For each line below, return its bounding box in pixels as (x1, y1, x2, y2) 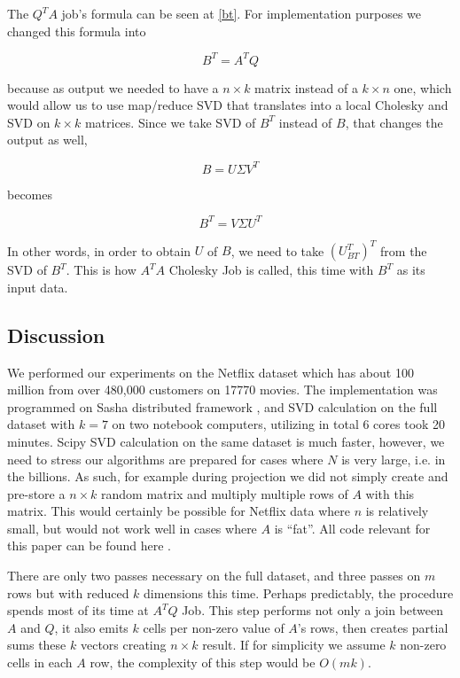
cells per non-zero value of (143, 618, 285, 636)
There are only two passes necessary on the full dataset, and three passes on (7, 566, 421, 585)
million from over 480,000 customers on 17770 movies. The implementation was (7, 380, 438, 399)
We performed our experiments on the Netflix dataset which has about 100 (7, 362, 414, 381)
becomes (7, 184, 53, 203)
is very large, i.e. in (341, 449, 446, 468)
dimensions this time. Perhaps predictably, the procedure (144, 583, 454, 602)
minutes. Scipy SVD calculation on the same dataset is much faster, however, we (7, 432, 445, 450)
